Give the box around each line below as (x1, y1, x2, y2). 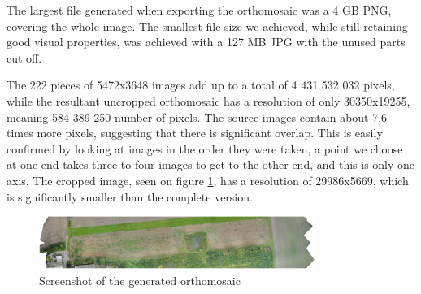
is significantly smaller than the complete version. (7, 188, 253, 205)
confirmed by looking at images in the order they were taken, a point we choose (7, 140, 403, 157)
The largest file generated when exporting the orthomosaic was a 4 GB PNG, (7, 2, 392, 18)
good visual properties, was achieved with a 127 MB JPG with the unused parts (7, 33, 406, 50)
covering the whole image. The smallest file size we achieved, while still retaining (7, 17, 408, 34)
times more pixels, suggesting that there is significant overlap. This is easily (7, 124, 383, 141)
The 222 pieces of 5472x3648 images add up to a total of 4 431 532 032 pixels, (7, 76, 395, 93)
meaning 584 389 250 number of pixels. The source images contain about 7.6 (7, 108, 388, 125)
